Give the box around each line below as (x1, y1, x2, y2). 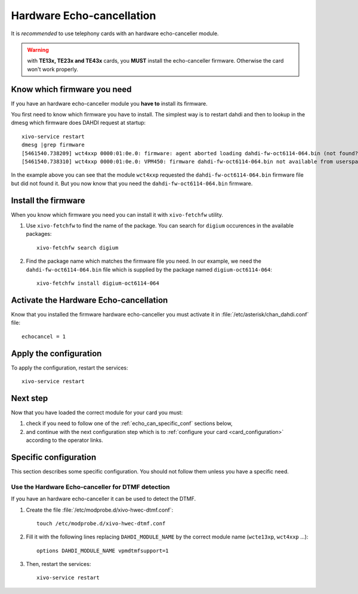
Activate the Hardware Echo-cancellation (11, 295, 168, 305)
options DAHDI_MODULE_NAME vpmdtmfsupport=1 (36, 547, 169, 554)
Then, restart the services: (26, 561, 91, 568)
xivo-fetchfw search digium (36, 244, 119, 251)
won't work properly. (27, 66, 79, 73)
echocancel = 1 (21, 333, 66, 340)
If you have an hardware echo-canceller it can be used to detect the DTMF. (11, 495, 196, 503)
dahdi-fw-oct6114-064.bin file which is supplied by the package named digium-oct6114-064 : (26, 266, 273, 273)
